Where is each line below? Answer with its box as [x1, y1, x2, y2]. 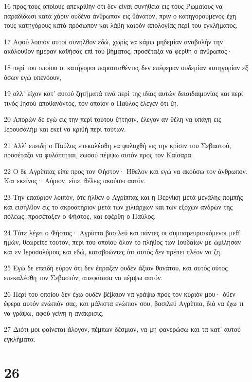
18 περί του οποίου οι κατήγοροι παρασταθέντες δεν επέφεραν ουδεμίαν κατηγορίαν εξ [4, 62, 248, 72]
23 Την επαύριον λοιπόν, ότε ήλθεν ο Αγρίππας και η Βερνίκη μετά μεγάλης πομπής [4, 191, 243, 202]
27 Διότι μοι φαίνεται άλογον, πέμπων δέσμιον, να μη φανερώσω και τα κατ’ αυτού [4, 324, 241, 334]
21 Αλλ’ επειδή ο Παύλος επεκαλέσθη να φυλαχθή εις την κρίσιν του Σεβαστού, [4, 140, 231, 150]
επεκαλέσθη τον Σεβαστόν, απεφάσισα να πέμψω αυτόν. [4, 272, 163, 283]
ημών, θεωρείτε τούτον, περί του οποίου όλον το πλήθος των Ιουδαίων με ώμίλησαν [4, 237, 241, 247]
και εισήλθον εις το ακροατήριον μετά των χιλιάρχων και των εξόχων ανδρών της [4, 201, 233, 211]
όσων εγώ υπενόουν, [4, 72, 62, 82]
